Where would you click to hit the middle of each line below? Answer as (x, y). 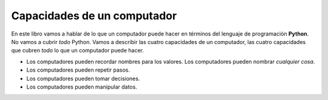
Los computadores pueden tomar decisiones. (83, 78)
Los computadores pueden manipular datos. (82, 87)
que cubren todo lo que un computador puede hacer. (77, 51)
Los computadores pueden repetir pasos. (78, 70)
